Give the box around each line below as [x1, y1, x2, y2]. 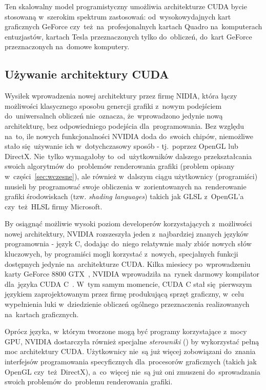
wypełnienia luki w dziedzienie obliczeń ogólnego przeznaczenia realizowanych [5, 299, 250, 309]
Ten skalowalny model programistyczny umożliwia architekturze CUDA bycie [5, 1, 247, 11]
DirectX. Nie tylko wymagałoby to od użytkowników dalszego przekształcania [5, 150, 252, 161]
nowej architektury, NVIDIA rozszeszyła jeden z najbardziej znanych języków [5, 228, 249, 239]
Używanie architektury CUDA [5, 66, 169, 82]
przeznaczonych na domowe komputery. [5, 41, 130, 52]
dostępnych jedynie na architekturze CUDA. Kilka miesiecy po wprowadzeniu [5, 258, 251, 269]
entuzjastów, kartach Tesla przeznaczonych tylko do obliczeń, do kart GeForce [5, 31, 252, 42]
